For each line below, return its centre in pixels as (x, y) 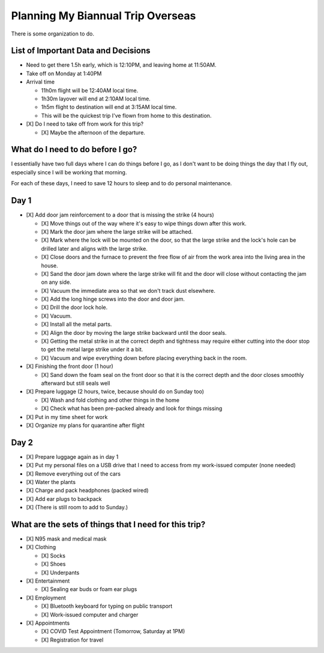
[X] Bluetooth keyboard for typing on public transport (107, 606)
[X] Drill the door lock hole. (74, 307)
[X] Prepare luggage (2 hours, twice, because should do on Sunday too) (115, 391)
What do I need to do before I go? (74, 149)
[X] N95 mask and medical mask (66, 539)
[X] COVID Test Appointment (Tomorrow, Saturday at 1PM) (113, 631)
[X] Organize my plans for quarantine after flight (85, 425)
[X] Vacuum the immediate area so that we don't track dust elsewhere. (128, 290)
